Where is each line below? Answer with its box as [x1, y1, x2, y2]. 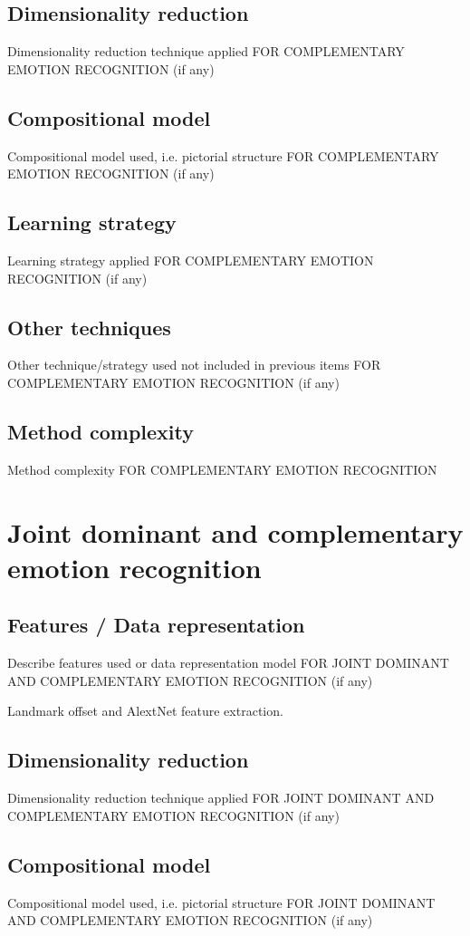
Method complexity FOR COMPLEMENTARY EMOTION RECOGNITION [7, 459, 437, 478]
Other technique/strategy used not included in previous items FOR [7, 355, 381, 374]
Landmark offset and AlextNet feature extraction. [7, 701, 283, 720]
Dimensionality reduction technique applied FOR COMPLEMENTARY [7, 42, 405, 61]
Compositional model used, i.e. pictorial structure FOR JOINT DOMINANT [7, 893, 436, 912]
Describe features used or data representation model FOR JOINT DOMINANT [7, 653, 449, 672]
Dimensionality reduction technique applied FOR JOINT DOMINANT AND [7, 788, 435, 807]
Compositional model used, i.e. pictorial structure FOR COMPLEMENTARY [7, 146, 439, 165]
